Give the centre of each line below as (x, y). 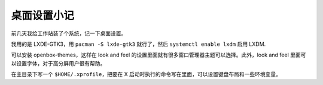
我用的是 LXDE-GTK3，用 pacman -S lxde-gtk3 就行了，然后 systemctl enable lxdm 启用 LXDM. (138, 44)
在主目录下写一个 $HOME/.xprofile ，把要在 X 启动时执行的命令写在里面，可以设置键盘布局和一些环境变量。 (146, 74)
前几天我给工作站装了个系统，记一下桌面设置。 (69, 33)
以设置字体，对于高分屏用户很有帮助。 (58, 63)
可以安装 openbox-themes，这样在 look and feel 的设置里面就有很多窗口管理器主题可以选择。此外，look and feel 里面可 (159, 55)
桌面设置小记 (43, 15)
